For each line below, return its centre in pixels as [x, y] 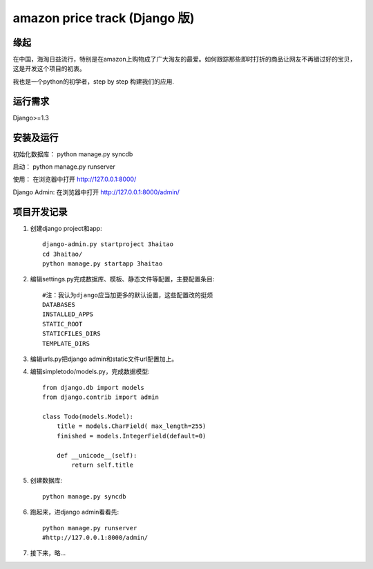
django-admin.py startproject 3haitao [108, 244]
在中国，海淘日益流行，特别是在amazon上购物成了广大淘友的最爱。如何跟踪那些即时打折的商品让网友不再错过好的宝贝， [184, 59]
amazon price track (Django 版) [104, 18]
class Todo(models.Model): [88, 416]
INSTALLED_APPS [68, 314]
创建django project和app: [66, 228]
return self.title [103, 465]
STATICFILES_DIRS [71, 334]
